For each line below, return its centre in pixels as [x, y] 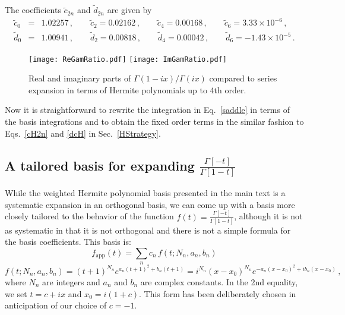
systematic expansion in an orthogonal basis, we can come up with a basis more [150, 204]
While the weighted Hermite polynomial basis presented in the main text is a [145, 193]
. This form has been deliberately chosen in [217, 293]
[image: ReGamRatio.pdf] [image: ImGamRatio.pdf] [128, 59]
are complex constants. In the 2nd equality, [219, 281]
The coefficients [33, 10]
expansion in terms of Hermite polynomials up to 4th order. [137, 89]
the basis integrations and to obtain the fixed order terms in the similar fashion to [154, 121]
